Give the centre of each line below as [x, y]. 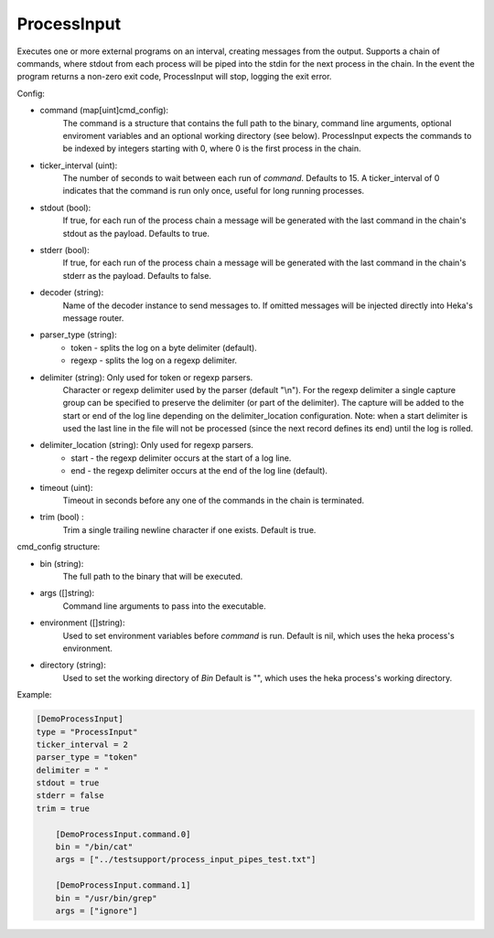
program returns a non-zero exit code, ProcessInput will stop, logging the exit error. [174, 77]
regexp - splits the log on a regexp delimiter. [154, 360]
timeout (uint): [66, 487]
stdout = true [68, 783]
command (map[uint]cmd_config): [104, 111]
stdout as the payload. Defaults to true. [136, 233]
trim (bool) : [62, 517]
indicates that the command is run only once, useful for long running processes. [214, 191]
